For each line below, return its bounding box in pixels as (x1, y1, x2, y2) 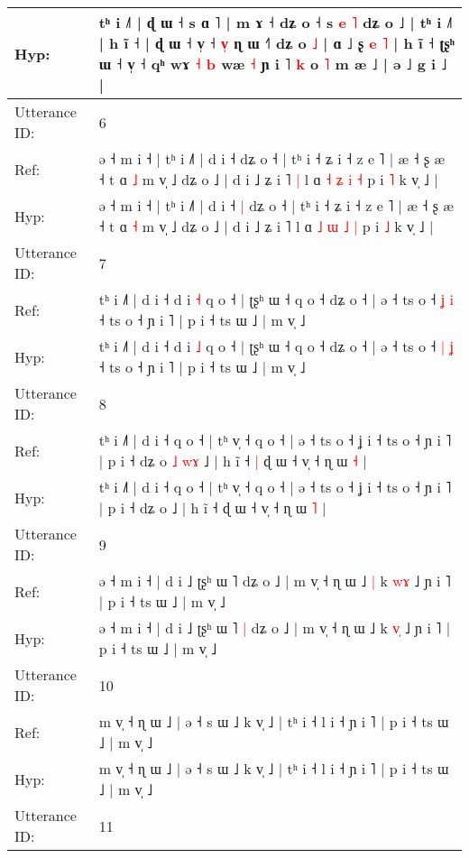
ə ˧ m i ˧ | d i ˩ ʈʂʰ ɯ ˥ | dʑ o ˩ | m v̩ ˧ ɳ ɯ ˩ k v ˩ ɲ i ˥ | (98, 617, 451, 638)
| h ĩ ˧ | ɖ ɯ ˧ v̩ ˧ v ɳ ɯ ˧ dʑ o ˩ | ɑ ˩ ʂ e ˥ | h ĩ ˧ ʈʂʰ (98, 32, 455, 53)
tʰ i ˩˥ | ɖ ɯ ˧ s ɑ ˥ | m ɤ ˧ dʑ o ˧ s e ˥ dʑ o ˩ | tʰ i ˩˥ (98, 12, 453, 32)
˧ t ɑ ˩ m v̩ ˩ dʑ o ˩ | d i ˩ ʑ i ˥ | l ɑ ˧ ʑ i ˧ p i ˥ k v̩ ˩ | (98, 169, 438, 189)
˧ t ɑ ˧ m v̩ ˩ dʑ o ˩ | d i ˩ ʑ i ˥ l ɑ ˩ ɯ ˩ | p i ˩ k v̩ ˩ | (98, 216, 434, 236)
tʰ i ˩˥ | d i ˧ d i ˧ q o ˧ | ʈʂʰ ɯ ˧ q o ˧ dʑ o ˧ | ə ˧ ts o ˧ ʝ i (98, 289, 455, 309)
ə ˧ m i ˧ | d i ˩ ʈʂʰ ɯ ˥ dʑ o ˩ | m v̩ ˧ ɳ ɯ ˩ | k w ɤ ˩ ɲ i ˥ (98, 570, 451, 591)
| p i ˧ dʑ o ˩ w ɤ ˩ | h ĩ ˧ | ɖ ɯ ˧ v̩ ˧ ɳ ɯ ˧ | (98, 450, 367, 471)
